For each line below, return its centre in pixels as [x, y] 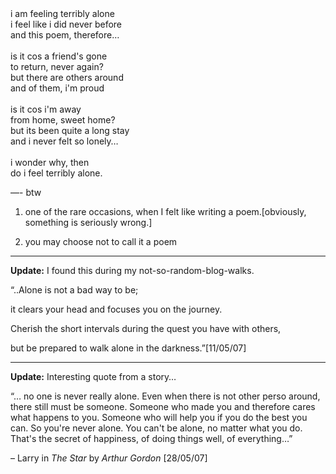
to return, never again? [57, 66]
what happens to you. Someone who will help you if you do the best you [159, 417]
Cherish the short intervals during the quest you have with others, [146, 328]
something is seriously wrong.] [88, 222]
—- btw [26, 192]
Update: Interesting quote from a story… [93, 376]
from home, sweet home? [63, 120]
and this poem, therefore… [65, 35]
